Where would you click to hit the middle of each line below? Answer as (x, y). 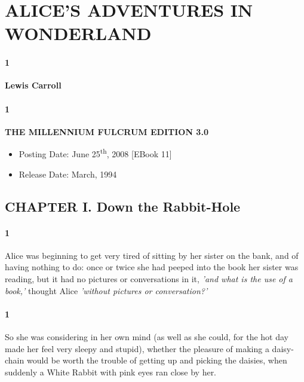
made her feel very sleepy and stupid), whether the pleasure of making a (137, 348)
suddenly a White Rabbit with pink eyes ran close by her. (111, 372)
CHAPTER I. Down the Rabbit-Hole (123, 206)
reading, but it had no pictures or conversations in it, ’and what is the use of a (149, 278)
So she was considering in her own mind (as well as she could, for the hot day (147, 336)
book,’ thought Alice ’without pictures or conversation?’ (106, 290)
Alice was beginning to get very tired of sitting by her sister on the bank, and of (152, 255)
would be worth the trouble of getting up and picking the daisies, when (157, 360)
